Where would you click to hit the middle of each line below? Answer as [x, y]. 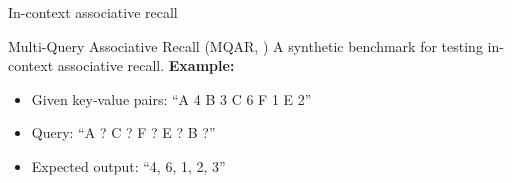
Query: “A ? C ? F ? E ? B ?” [123, 132]
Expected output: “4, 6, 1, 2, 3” [128, 165]
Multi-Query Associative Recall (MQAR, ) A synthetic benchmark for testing [245, 45]
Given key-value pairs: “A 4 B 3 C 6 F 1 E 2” [171, 98]
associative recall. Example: [146, 65]
